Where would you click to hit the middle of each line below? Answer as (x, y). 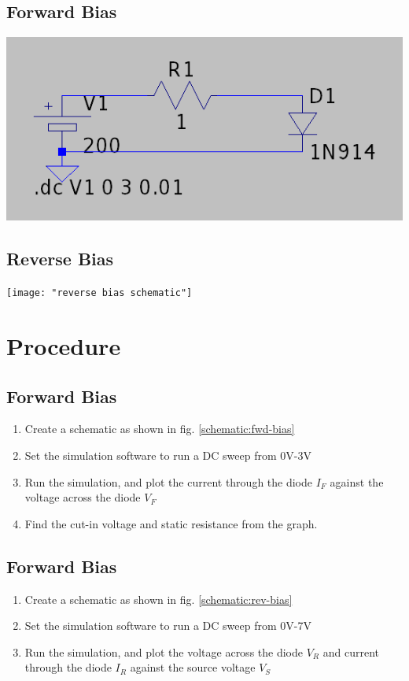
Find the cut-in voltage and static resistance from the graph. (171, 523)
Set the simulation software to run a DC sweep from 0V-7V (168, 625)
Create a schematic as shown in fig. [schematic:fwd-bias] (160, 429)
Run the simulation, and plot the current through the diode (169, 481)
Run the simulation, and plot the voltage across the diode (164, 651)
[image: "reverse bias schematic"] (99, 293)
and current (351, 651)
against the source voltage (193, 667)
